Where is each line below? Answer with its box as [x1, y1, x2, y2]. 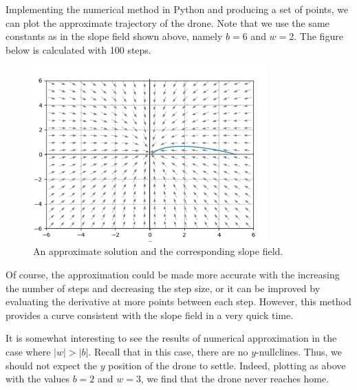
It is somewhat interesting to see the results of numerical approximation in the [6, 331, 337, 345]
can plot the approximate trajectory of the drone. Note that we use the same [6, 15, 329, 30]
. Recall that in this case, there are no [88, 344, 248, 358]
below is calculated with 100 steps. [6, 42, 151, 57]
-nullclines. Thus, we [256, 344, 343, 358]
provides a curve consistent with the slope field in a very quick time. [6, 307, 294, 322]
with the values [6, 371, 70, 386]
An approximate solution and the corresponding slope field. [33, 244, 283, 258]
